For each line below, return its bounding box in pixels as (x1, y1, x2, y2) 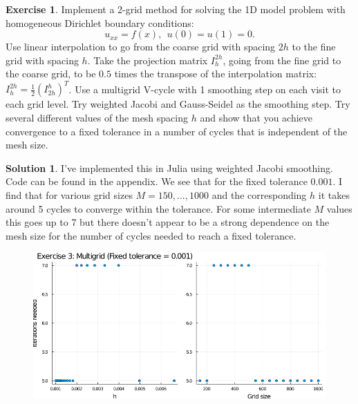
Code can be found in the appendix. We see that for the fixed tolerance (6, 174, 308, 189)
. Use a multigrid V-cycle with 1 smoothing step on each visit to (68, 81, 341, 96)
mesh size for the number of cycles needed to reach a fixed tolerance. (6, 228, 296, 242)
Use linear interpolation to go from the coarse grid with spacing (6, 39, 276, 54)
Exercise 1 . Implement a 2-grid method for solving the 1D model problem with (6, 2, 346, 16)
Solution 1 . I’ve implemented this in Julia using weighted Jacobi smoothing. (6, 160, 333, 175)
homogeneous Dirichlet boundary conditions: (6, 15, 194, 30)
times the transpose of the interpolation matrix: (114, 66, 317, 81)
